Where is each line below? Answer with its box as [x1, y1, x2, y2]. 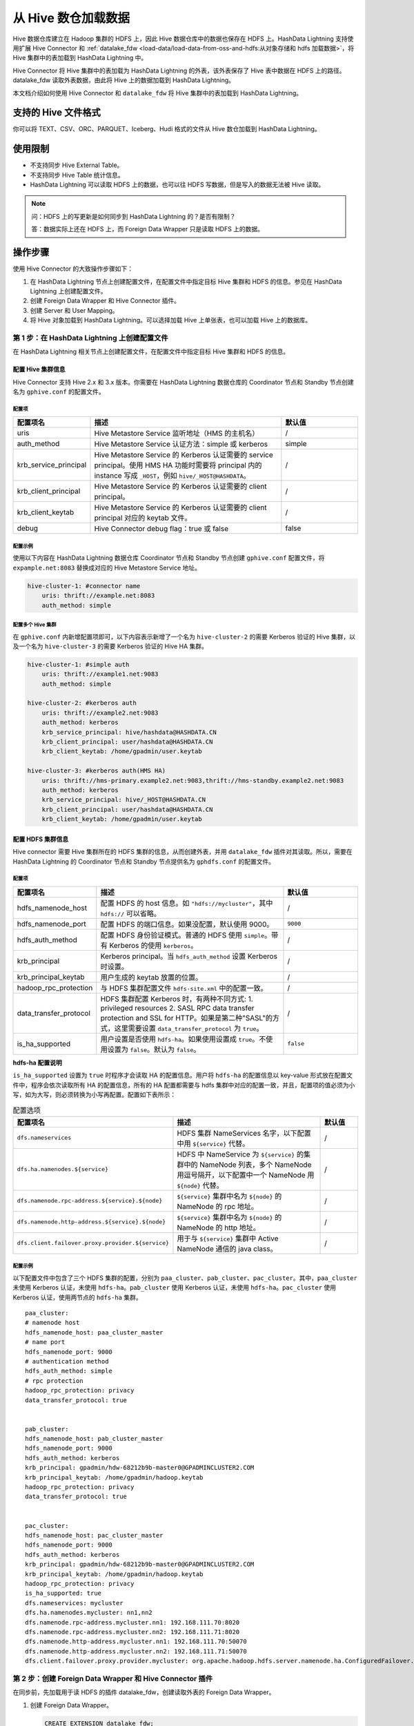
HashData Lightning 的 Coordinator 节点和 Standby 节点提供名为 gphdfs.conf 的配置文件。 [12, 857, 275, 866]
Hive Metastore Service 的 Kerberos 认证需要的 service [94, 450, 273, 460]
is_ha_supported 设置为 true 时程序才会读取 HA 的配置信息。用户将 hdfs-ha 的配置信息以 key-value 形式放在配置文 [12, 1071, 353, 1080]
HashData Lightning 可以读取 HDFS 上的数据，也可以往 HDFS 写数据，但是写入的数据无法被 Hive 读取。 [30, 180, 325, 189]
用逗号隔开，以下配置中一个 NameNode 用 [177, 1170, 315, 1180]
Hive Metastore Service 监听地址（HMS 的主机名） [94, 429, 259, 438]
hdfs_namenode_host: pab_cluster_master [25, 1435, 164, 1443]
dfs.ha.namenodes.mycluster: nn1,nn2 [25, 1609, 153, 1617]
